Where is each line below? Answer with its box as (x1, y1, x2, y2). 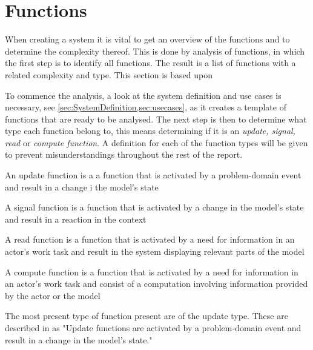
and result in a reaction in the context (5, 212, 147, 225)
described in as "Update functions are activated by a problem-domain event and (5, 321, 301, 334)
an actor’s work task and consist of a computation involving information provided (5, 277, 308, 290)
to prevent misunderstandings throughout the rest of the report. (5, 148, 243, 161)
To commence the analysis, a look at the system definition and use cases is (5, 89, 282, 101)
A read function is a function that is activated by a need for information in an (5, 233, 295, 246)
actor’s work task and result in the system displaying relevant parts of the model (5, 245, 305, 258)
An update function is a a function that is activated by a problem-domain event (5, 169, 301, 181)
